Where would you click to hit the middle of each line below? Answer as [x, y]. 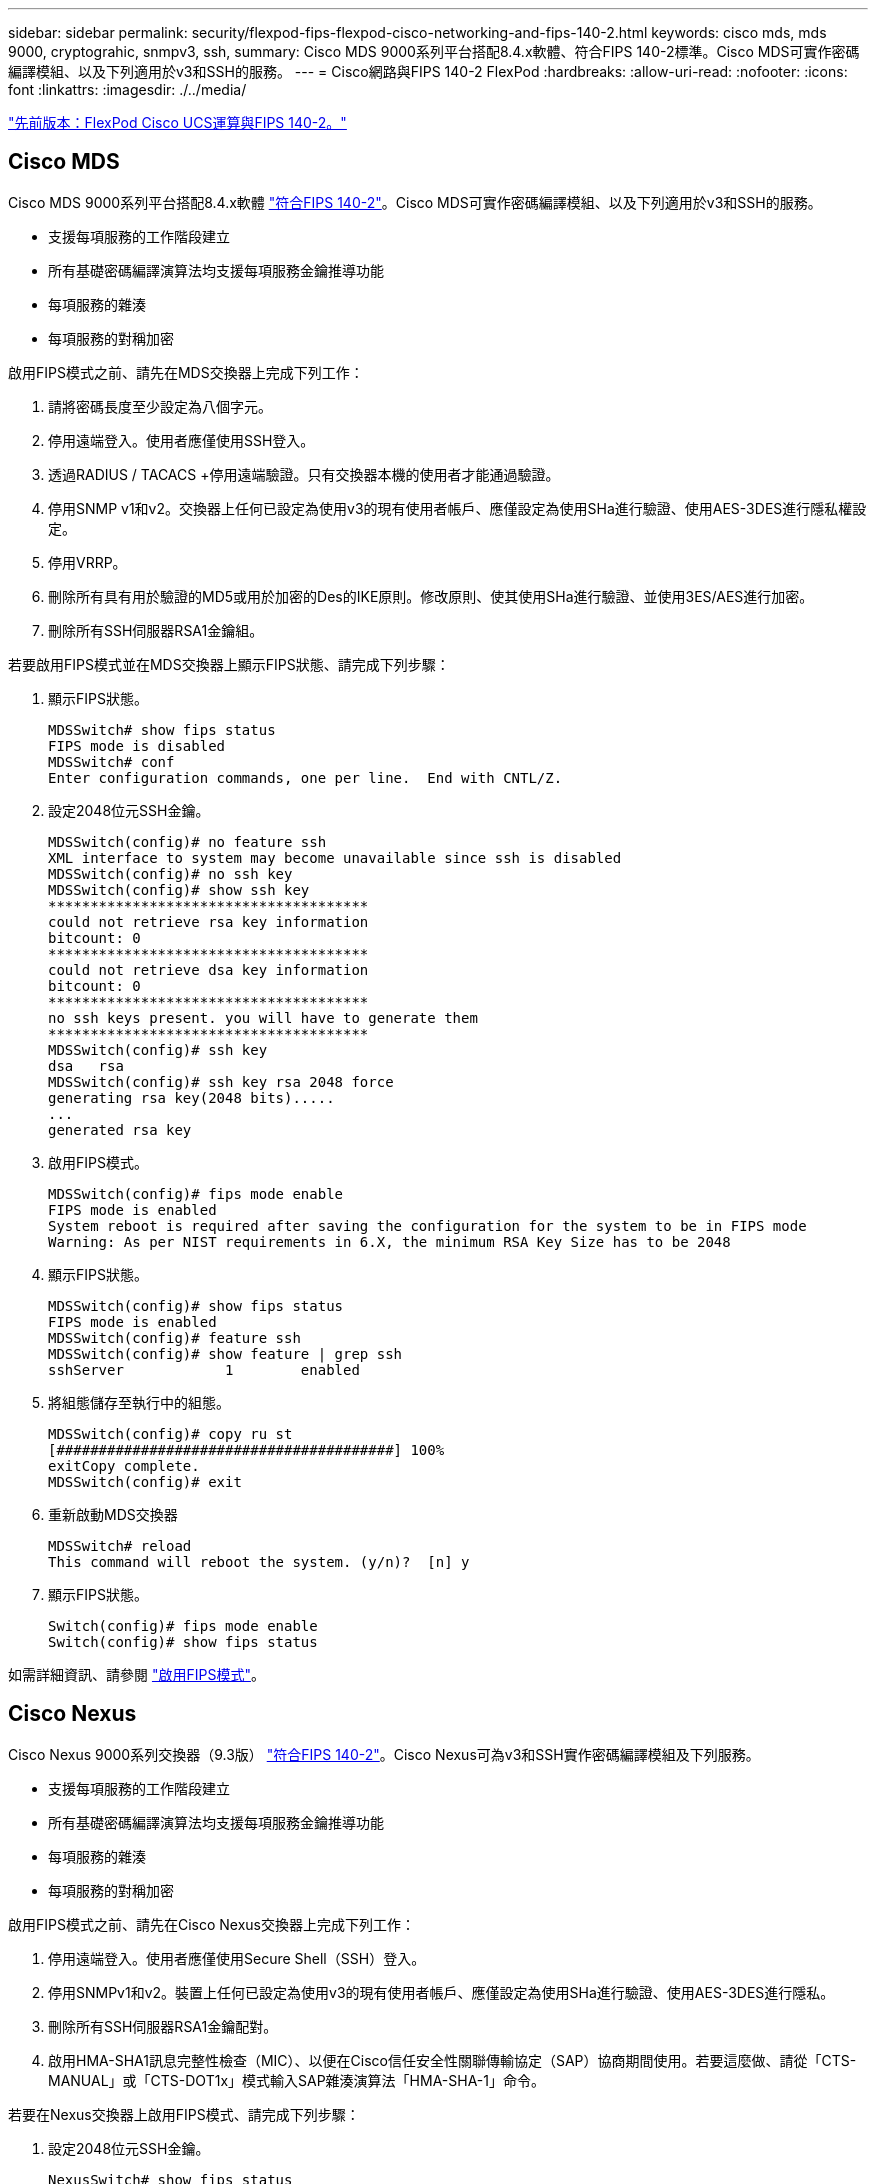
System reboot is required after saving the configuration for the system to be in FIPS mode [427, 1225]
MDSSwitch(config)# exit [145, 1481]
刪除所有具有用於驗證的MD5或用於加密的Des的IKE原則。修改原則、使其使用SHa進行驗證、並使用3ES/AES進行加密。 [431, 596]
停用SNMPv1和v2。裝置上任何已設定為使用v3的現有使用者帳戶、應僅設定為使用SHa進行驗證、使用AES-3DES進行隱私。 [441, 1992]
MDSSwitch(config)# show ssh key [179, 889]
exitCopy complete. [124, 1465]
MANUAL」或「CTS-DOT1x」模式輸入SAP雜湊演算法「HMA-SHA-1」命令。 [296, 2080]
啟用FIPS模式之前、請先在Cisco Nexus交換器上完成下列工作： [211, 1924]
